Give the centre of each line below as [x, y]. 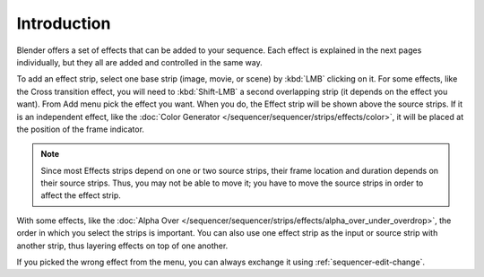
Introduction [64, 23]
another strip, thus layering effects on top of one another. [122, 246]
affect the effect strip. [81, 195]
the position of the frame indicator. [81, 129]
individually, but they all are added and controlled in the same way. [140, 62]
